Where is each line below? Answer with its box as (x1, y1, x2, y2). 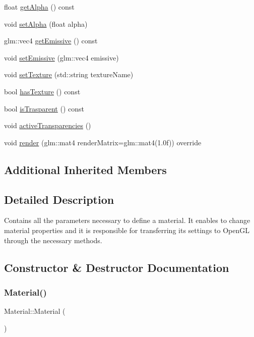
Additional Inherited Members (4, 161, 167, 177)
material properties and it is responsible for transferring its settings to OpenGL (4, 224, 249, 235)
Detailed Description (4, 191, 114, 207)
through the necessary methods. (4, 235, 102, 245)
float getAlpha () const (4, 2, 75, 12)
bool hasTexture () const (4, 86, 81, 96)
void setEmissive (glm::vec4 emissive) (4, 52, 119, 63)
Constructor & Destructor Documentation (4, 259, 229, 275)
